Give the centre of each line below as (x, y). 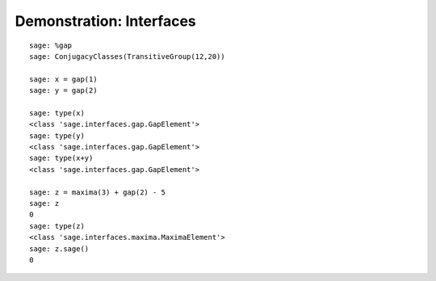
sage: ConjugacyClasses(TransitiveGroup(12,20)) (127, 56)
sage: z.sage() (59, 249)
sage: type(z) (57, 226)
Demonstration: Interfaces (106, 21)
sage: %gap (51, 45)
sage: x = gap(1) (63, 79)
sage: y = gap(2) (63, 90)
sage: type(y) (57, 136)
